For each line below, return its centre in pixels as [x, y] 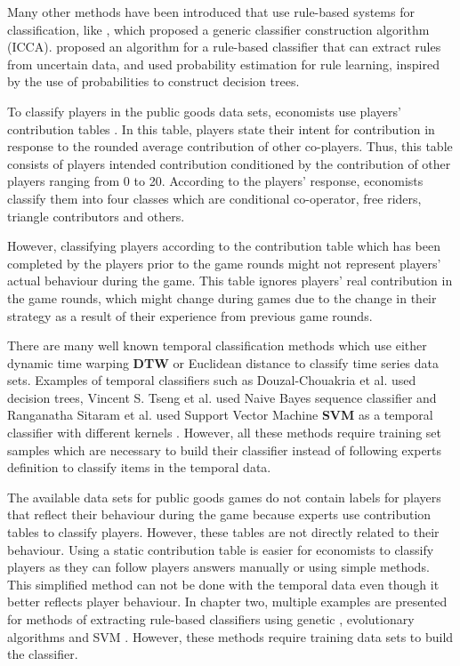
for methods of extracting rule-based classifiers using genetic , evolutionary [211, 619]
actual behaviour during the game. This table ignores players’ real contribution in [230, 281]
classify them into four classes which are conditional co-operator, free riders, [214, 198]
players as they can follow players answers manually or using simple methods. [218, 567]
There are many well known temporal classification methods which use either [217, 345]
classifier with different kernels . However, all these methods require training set [224, 433]
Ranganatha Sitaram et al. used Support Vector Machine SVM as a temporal [220, 415]
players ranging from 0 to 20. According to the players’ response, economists [215, 181]
